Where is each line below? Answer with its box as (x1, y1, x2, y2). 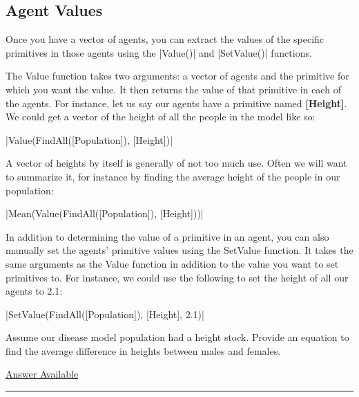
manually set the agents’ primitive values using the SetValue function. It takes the (6, 243, 353, 257)
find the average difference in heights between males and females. (6, 343, 281, 358)
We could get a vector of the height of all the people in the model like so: (6, 109, 316, 124)
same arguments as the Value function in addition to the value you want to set (6, 256, 339, 270)
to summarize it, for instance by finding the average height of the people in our (6, 169, 340, 183)
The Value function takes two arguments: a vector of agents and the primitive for (6, 68, 349, 83)
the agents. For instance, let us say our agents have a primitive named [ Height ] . (6, 95, 347, 110)
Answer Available (6, 367, 79, 381)
